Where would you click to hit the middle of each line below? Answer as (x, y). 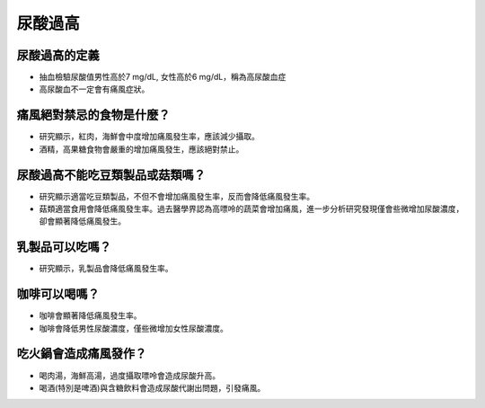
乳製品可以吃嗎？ (64, 247)
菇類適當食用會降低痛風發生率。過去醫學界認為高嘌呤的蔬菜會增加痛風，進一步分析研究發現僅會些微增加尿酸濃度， (251, 209)
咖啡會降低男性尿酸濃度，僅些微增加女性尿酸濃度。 (133, 328)
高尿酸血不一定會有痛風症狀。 (94, 89)
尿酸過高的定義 (58, 55)
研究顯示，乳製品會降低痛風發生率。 (106, 269)
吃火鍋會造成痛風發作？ (82, 354)
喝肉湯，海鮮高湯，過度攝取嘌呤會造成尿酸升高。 (129, 375)
